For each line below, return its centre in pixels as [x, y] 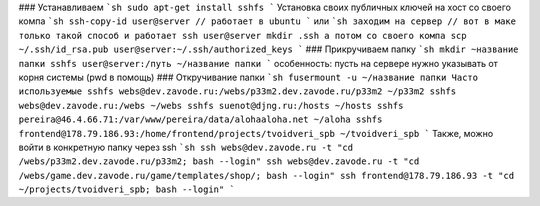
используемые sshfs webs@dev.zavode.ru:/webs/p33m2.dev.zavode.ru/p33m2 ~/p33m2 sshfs [237, 91]
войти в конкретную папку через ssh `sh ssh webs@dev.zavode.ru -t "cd [186, 147]
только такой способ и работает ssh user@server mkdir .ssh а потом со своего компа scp [242, 35]
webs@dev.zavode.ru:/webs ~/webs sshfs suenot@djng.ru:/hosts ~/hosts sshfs [211, 105]
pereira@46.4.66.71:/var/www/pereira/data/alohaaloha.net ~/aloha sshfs [200, 119]
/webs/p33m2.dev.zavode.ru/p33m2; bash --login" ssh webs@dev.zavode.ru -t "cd [219, 161]
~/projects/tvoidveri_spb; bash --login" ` [126, 189]
